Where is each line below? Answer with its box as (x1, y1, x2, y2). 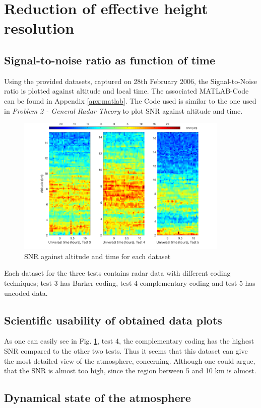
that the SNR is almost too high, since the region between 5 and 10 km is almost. (4, 365, 256, 376)
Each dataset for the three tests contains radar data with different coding (4, 268, 231, 278)
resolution (4, 18, 75, 38)
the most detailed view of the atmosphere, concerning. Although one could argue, (4, 355, 255, 366)
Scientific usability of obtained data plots (4, 312, 222, 328)
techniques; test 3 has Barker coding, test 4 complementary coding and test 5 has (4, 278, 255, 288)
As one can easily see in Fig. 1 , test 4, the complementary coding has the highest (4, 336, 254, 346)
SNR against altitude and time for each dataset (24, 251, 171, 261)
